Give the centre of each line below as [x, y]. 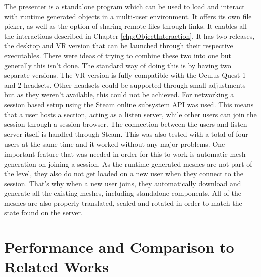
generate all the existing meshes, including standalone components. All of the [123, 193]
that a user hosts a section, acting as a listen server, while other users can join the [130, 114]
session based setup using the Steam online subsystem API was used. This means [129, 104]
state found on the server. [43, 213]
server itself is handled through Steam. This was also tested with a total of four [126, 134]
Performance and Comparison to [119, 247]
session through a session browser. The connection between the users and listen [126, 124]
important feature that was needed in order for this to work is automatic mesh [125, 153]
